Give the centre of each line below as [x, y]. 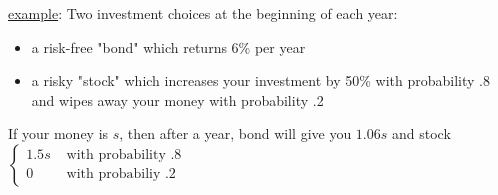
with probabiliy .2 [121, 174]
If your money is [58, 133]
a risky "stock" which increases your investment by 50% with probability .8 [261, 80]
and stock [421, 133]
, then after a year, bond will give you [235, 133]
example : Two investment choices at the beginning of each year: [203, 13]
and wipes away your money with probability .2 [177, 99]
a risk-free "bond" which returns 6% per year [168, 46]
